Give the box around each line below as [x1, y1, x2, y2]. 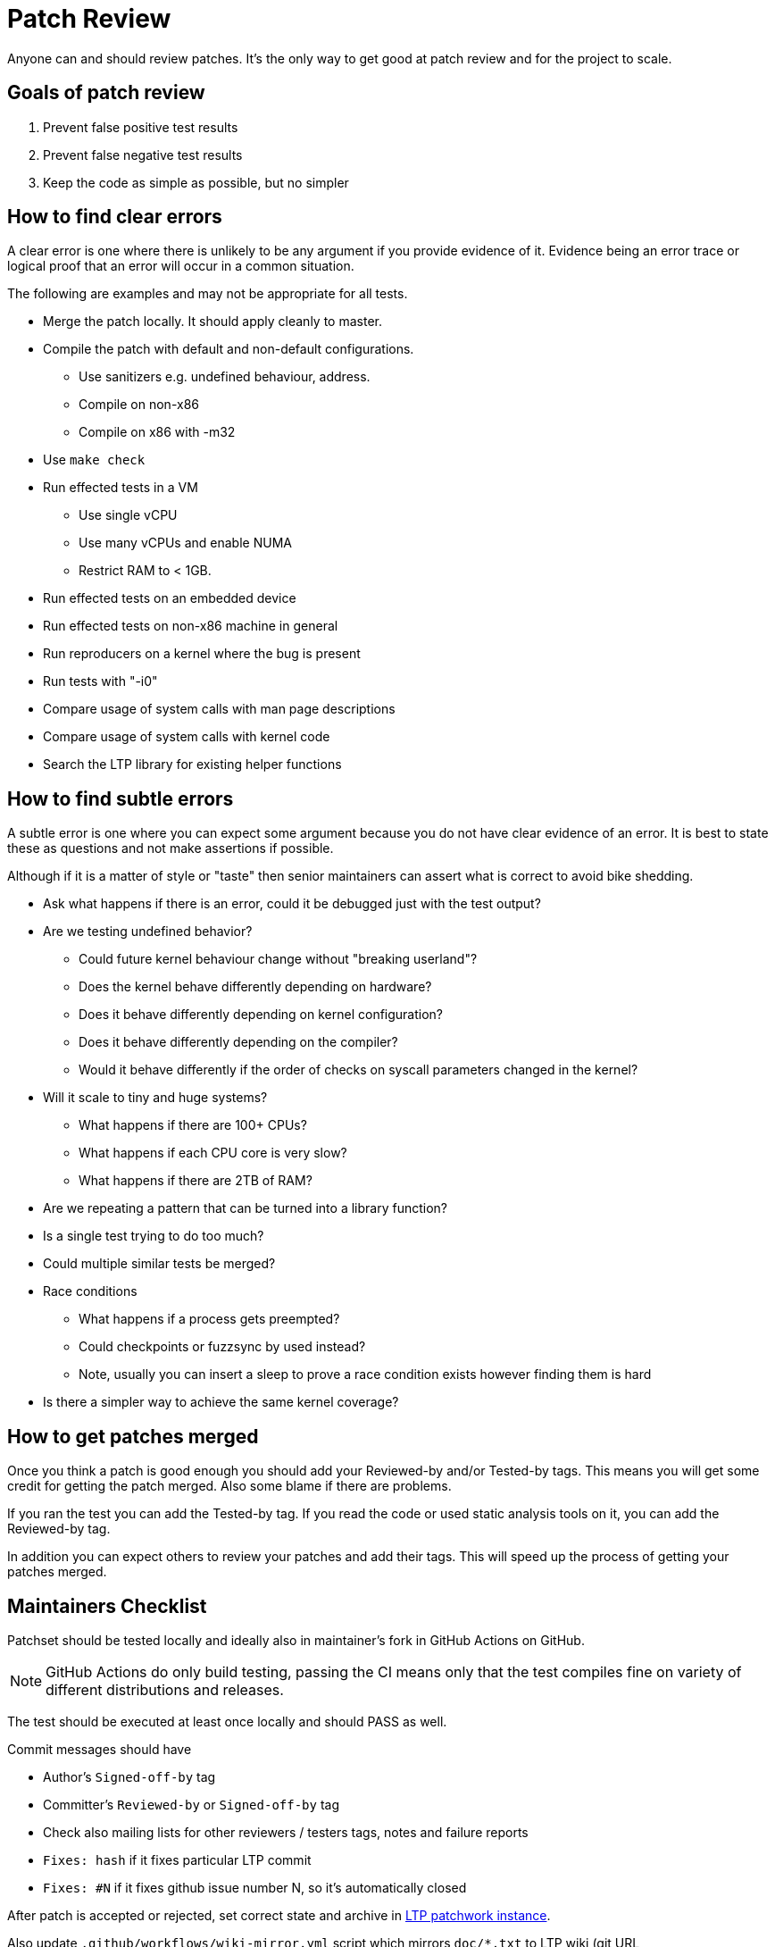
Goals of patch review [7, 81, 205, 104]
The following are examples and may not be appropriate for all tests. [7, 286, 408, 302]
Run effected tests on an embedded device [43, 590, 296, 606]
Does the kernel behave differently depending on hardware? [79, 979, 432, 995]
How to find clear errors [7, 205, 222, 229]
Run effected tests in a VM [43, 480, 198, 496]
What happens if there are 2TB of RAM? [79, 1173, 312, 1189]
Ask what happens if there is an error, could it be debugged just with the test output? [43, 896, 541, 912]
